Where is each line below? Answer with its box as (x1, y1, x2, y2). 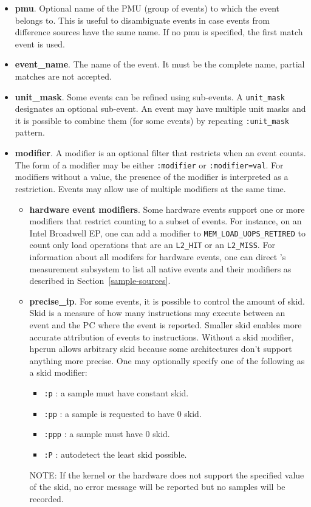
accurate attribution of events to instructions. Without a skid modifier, (29, 330, 294, 343)
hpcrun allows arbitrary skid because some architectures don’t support (29, 342, 292, 355)
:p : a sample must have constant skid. (44, 386, 189, 399)
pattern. (15, 126, 45, 139)
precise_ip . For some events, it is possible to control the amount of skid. (29, 294, 305, 307)
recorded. (29, 492, 64, 505)
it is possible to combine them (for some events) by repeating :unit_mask (15, 114, 289, 126)
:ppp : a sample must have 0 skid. (44, 427, 170, 440)
